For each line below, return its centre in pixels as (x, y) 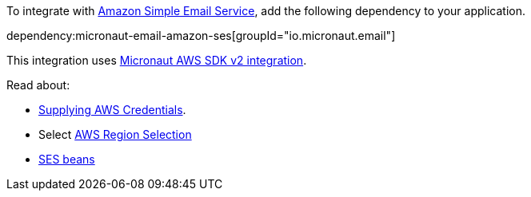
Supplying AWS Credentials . (112, 110)
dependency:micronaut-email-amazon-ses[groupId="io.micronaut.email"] (201, 35)
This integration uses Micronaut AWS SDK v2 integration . (157, 60)
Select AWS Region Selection (115, 134)
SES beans (67, 159)
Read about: (38, 85)
